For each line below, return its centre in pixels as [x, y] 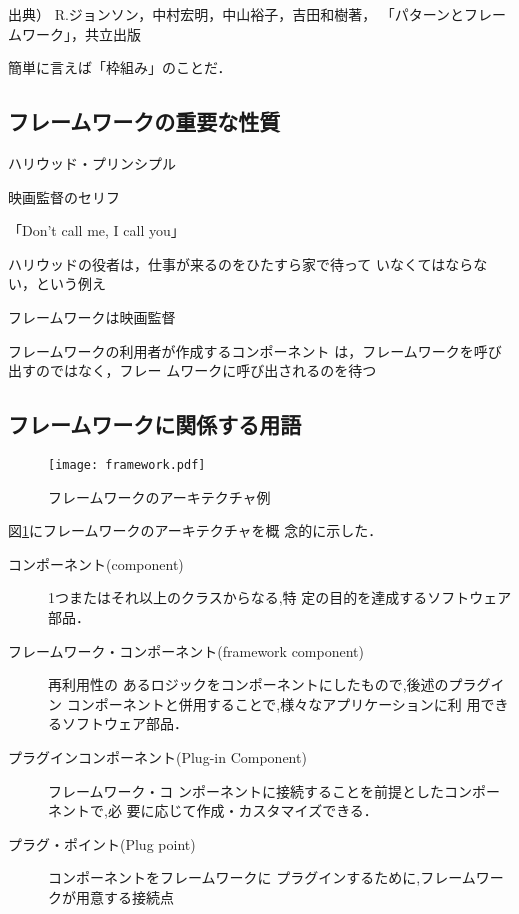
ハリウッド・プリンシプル [92, 162]
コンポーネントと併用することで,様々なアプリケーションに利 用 [273, 703]
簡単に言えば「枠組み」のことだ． [120, 67]
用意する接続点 [124, 896]
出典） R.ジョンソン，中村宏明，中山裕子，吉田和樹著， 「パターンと [236, 14]
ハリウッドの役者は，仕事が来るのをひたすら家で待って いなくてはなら [241, 263]
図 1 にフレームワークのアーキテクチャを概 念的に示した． [195, 530]
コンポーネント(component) [96, 563]
